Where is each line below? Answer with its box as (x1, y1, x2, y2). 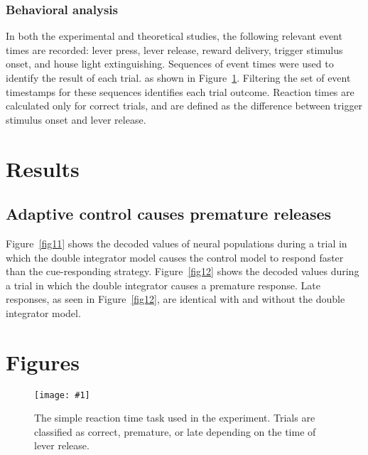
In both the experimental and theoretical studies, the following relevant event (6, 28, 342, 43)
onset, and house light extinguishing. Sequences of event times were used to (6, 56, 334, 71)
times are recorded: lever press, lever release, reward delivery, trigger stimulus (6, 42, 343, 57)
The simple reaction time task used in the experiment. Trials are (34, 410, 315, 425)
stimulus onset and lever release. (6, 112, 146, 127)
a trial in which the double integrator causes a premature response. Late (6, 277, 320, 292)
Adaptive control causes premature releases (6, 203, 332, 225)
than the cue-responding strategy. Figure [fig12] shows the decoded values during (6, 264, 359, 279)
